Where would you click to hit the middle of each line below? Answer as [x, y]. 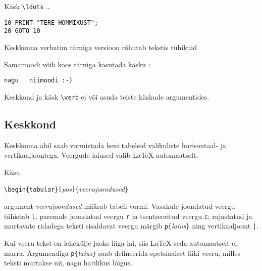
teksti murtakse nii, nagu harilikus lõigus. [68, 263]
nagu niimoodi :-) [39, 81]
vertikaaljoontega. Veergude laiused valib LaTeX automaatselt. [101, 155]
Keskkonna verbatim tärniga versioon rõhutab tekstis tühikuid [101, 47]
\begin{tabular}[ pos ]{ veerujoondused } [66, 189]
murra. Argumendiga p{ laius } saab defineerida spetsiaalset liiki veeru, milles [122, 253]
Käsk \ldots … [28, 6]
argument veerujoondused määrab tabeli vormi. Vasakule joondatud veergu [120, 206]
